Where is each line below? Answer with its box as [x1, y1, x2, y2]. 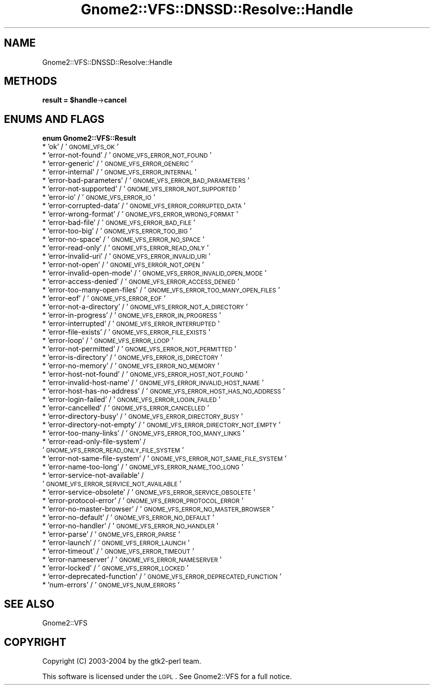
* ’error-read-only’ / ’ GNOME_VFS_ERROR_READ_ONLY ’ [42, 243, 209, 252]
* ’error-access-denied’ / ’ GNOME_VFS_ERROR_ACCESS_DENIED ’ [42, 277, 239, 286]
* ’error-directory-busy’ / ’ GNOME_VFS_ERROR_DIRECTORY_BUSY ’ [42, 412, 243, 421]
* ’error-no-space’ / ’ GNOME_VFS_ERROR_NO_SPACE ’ [42, 235, 205, 244]
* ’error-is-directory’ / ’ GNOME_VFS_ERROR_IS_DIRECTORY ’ [42, 353, 222, 362]
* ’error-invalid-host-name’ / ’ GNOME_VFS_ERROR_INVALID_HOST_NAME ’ [42, 378, 264, 387]
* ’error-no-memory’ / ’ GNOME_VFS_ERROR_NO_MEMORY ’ [42, 361, 219, 370]
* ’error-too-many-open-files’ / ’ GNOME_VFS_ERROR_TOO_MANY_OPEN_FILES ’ [42, 286, 280, 294]
